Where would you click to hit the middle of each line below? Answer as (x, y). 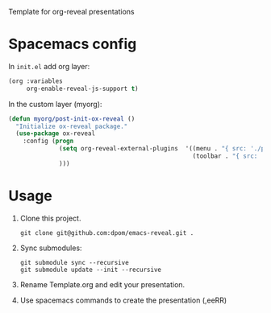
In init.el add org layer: (49, 66)
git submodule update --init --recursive (90, 270)
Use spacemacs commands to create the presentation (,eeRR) (123, 300)
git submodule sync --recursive (74, 262)
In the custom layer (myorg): (55, 104)
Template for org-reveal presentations (71, 12)
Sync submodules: (51, 248)
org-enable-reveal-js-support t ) (82, 89)
